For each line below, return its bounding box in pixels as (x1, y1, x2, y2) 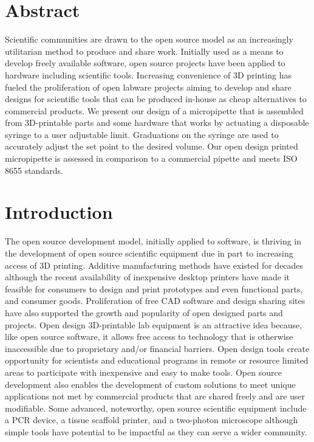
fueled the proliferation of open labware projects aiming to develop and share (5, 80, 292, 93)
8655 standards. (5, 164, 63, 176)
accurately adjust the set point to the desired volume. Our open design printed (5, 140, 298, 153)
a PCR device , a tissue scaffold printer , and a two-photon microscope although (5, 413, 298, 426)
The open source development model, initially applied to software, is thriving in (5, 235, 302, 247)
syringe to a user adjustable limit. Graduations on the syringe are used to (5, 128, 279, 140)
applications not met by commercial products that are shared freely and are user (5, 390, 305, 402)
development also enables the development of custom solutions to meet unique (5, 378, 296, 390)
